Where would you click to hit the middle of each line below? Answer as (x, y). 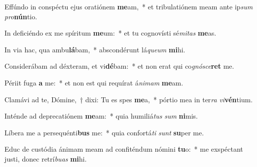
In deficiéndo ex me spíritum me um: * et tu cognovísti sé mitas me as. (110, 33)
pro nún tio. (21, 16)
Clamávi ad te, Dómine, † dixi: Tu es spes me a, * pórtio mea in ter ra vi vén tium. (129, 99)
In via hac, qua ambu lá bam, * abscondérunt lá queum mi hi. (95, 49)
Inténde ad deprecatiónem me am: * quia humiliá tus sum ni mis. (101, 116)
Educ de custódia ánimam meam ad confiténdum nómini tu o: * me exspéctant (124, 149)
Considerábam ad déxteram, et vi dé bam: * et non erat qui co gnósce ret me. (119, 66)
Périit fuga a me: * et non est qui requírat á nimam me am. (94, 82)
